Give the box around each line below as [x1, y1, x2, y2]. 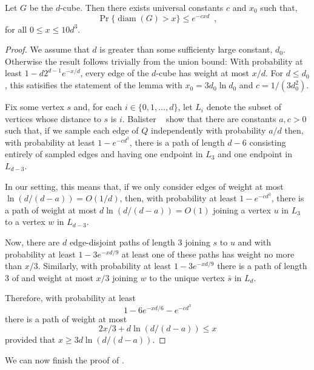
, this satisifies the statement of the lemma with [5, 79, 182, 91]
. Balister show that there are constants [122, 112, 276, 125]
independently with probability [151, 124, 266, 137]
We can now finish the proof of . [5, 353, 124, 366]
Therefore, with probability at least [5, 291, 136, 304]
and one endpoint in [218, 148, 292, 160]
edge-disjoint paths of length [69, 235, 175, 248]
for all [5, 22, 27, 35]
